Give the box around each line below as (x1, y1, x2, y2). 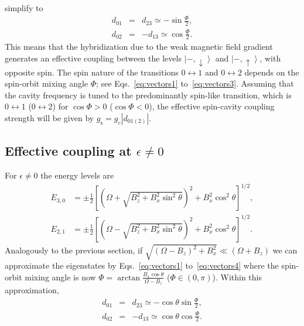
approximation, (5, 284, 59, 296)
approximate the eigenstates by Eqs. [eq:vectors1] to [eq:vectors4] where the (5, 259, 279, 272)
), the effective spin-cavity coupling (149, 100, 275, 112)
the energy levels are (40, 169, 114, 181)
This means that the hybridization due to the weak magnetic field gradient (5, 40, 273, 53)
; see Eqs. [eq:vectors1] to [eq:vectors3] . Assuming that (96, 77, 294, 90)
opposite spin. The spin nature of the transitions (5, 66, 179, 78)
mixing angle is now (25, 270, 96, 283)
